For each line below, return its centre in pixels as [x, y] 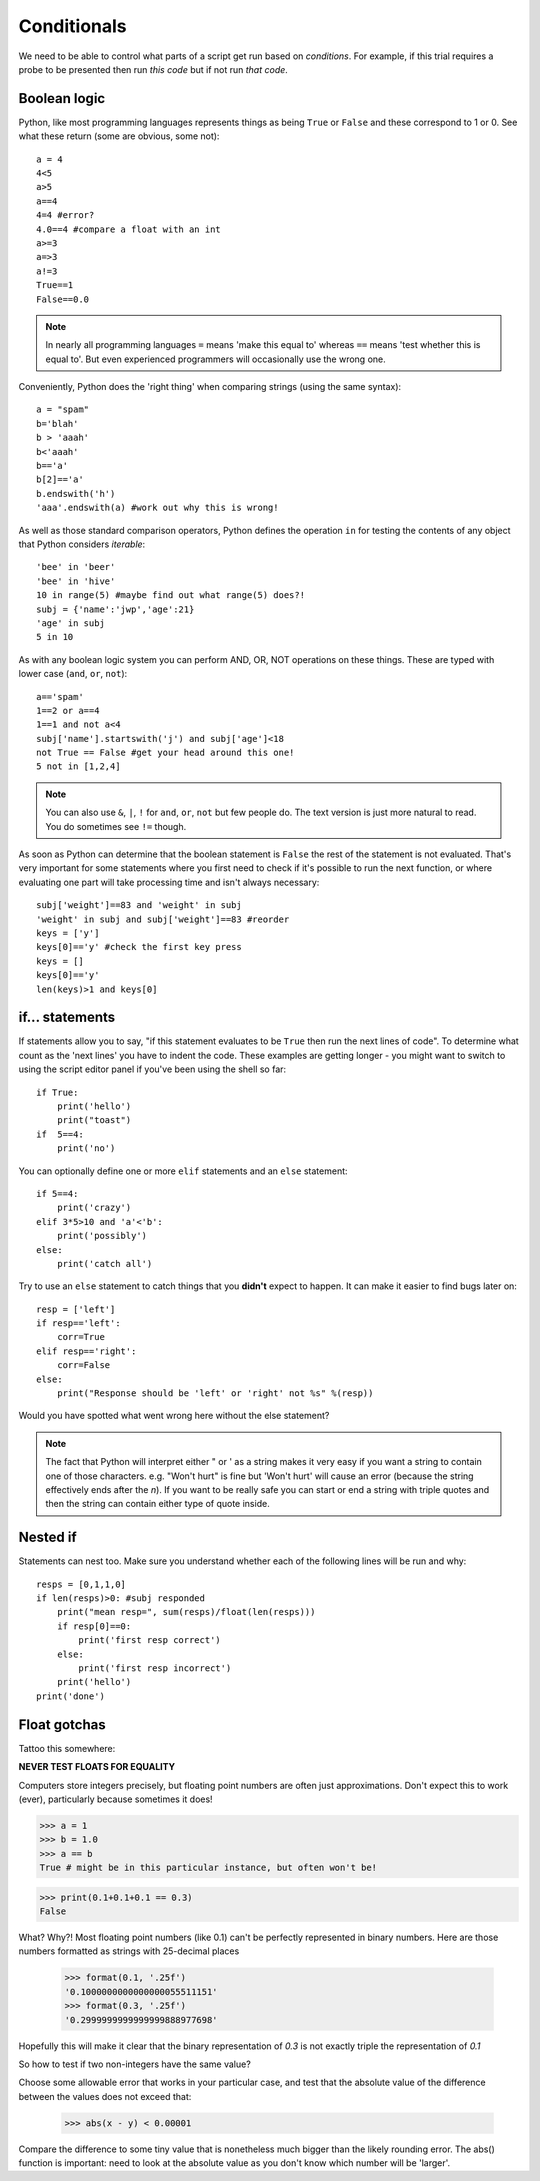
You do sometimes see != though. [116, 826]
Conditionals [72, 26]
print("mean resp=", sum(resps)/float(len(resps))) [186, 1612]
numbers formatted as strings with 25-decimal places [129, 1951]
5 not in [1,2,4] [78, 766]
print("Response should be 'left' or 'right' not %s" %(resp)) [215, 1393]
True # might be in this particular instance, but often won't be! [208, 1868]
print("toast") [94, 1120]
